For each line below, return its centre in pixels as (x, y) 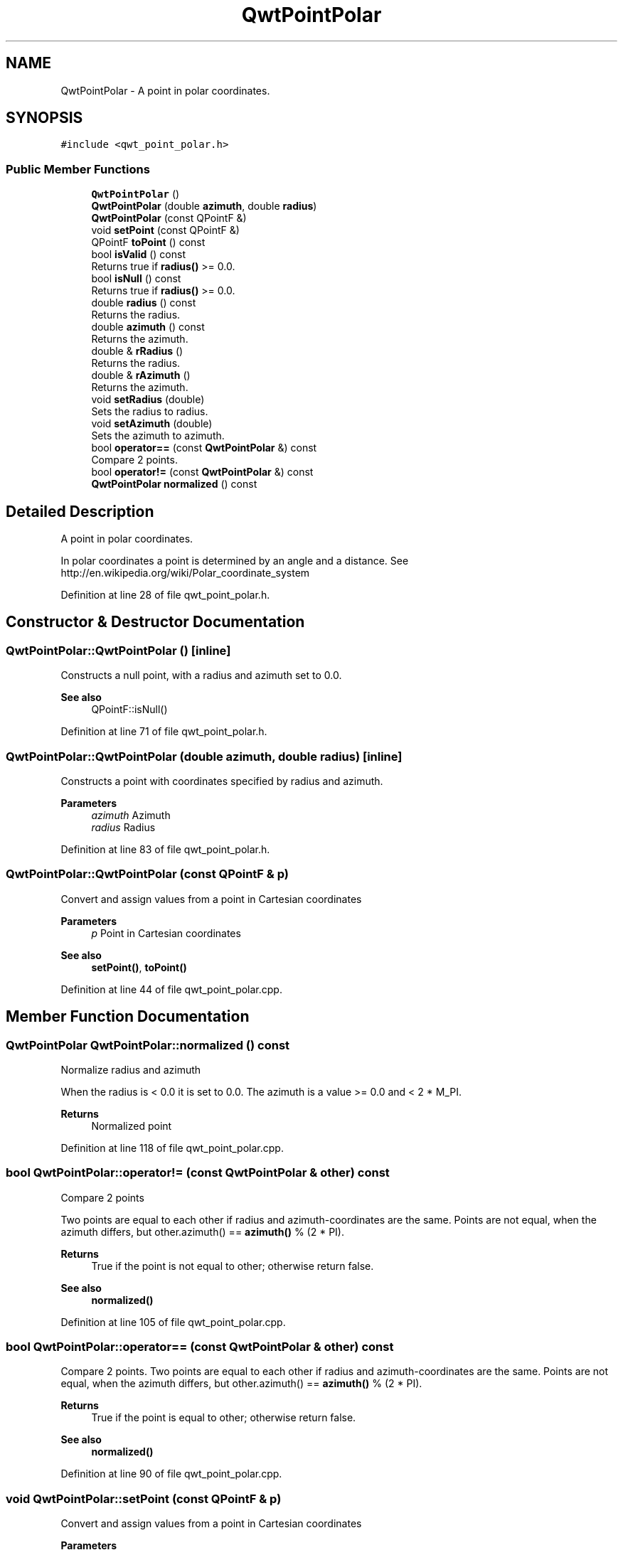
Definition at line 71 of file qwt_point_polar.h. (164, 732)
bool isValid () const (138, 255)
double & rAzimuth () (141, 375)
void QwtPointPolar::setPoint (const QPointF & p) (144, 1498)
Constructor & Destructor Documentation (155, 622)
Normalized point (132, 1126)
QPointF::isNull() (129, 710)
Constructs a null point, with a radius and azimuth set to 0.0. (201, 675)
